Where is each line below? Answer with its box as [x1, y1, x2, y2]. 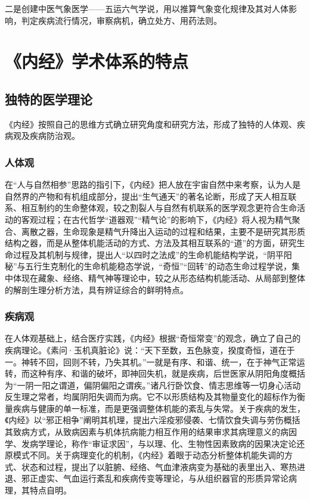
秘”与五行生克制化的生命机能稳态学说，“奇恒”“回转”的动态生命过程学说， [5, 260, 292, 272]
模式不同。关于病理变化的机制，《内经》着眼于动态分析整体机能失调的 [13, 449, 284, 461]
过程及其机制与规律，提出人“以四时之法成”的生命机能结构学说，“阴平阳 [13, 248, 292, 260]
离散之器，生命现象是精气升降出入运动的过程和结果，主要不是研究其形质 [21, 225, 305, 237]
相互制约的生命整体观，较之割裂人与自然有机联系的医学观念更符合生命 [21, 201, 297, 214]
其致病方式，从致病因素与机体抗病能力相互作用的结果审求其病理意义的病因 [5, 426, 297, 438]
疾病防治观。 [29, 129, 80, 142]
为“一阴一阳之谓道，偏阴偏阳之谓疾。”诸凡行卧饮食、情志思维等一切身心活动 [5, 378, 301, 391]
